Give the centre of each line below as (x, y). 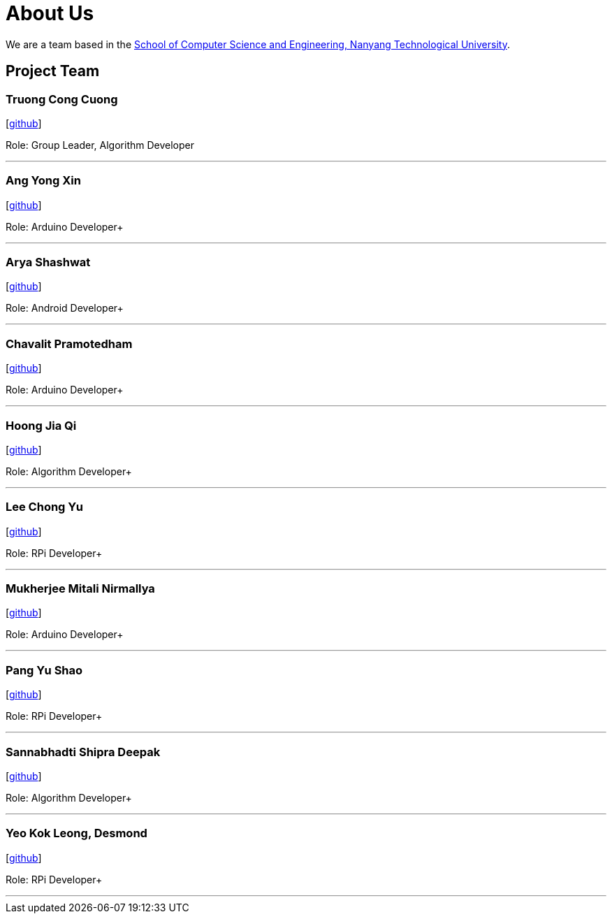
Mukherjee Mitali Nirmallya (80, 589)
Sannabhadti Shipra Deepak (83, 752)
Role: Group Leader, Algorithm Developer (100, 145)
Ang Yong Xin (43, 181)
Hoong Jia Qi (41, 425)
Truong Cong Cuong (62, 99)
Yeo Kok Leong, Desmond (76, 833)
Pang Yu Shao (44, 670)
